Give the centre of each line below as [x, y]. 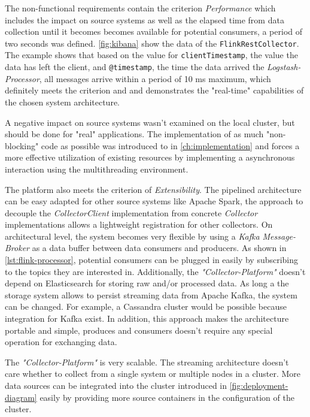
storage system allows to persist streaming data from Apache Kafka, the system [151, 294]
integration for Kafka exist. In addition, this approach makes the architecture [147, 318]
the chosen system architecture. [62, 102]
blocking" [22, 145]
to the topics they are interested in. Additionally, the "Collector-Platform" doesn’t [155, 271]
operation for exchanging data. [61, 342]
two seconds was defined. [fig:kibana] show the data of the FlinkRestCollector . [152, 43]
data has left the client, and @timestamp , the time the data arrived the [135, 67]
